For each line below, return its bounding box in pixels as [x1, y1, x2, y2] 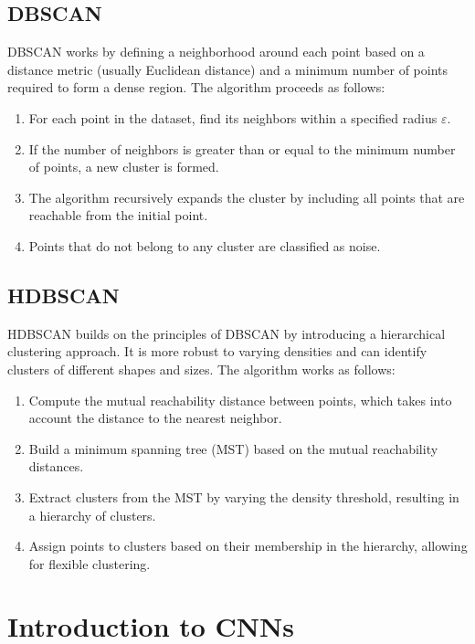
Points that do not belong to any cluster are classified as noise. [28, 236, 381, 255]
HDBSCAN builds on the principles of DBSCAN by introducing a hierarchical [7, 323, 446, 343]
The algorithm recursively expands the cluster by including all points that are [28, 187, 465, 206]
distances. [28, 457, 84, 476]
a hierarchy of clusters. [28, 505, 156, 524]
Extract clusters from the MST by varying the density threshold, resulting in [28, 487, 459, 506]
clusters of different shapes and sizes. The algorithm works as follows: [7, 359, 396, 378]
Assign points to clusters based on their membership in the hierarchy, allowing [28, 536, 468, 555]
